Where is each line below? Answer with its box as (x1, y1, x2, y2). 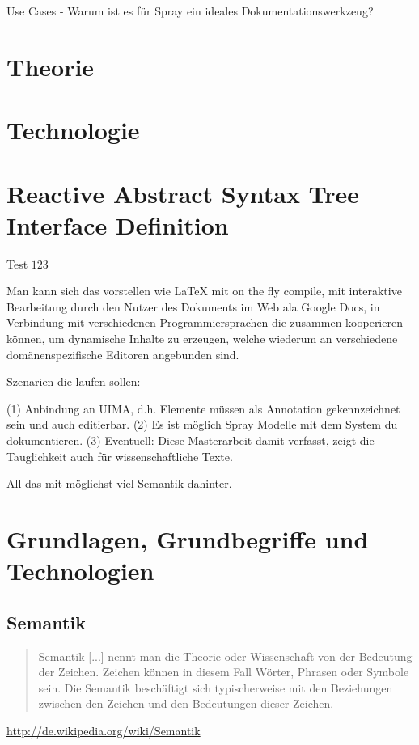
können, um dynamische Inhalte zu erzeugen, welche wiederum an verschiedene (6, 330, 398, 347)
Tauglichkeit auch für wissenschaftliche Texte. (6, 447, 233, 464)
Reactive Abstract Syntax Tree (6, 176, 360, 210)
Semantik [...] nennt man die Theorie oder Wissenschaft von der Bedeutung (38, 647, 413, 664)
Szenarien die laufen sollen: (6, 373, 141, 390)
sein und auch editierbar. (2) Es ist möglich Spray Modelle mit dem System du (6, 416, 398, 433)
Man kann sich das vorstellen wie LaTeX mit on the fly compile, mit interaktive (6, 282, 402, 299)
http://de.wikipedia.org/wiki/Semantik (6, 722, 201, 739)
